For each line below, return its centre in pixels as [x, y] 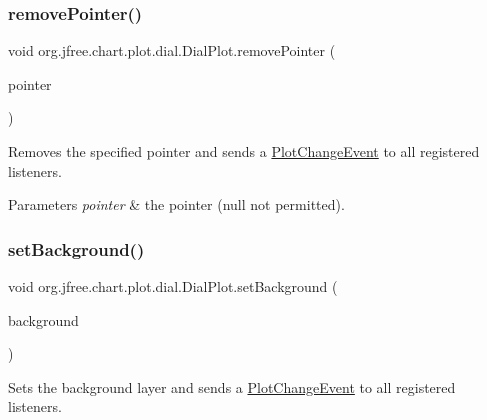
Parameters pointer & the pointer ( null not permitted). [176, 204]
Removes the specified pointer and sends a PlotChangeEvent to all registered [244, 151]
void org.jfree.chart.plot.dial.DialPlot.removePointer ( [172, 50]
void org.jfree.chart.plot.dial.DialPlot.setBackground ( [173, 286]
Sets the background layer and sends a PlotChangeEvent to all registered [232, 386]
